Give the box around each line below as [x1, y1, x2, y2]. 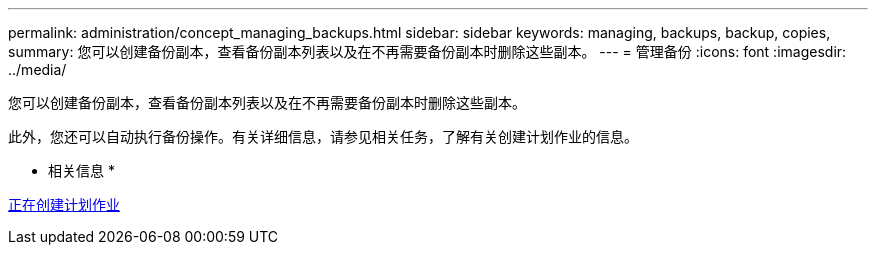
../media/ [8, 61, 67, 78]
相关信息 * [48, 162, 115, 179]
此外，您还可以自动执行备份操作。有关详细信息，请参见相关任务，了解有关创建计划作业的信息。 [8, 128, 638, 145]
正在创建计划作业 [8, 196, 120, 213]
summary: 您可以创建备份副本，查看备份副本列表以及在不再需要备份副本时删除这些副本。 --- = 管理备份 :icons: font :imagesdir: [8, 43, 847, 60]
